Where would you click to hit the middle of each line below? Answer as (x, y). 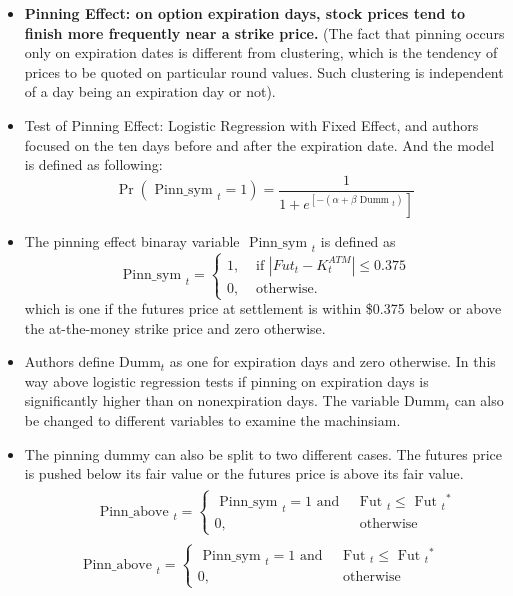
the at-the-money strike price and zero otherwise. (175, 327)
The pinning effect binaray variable (132, 240)
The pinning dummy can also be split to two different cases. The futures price (263, 453)
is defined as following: (93, 164)
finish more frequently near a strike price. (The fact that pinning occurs (264, 32)
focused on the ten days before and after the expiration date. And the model (259, 144)
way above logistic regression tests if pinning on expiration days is (226, 380)
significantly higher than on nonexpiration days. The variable (212, 400)
